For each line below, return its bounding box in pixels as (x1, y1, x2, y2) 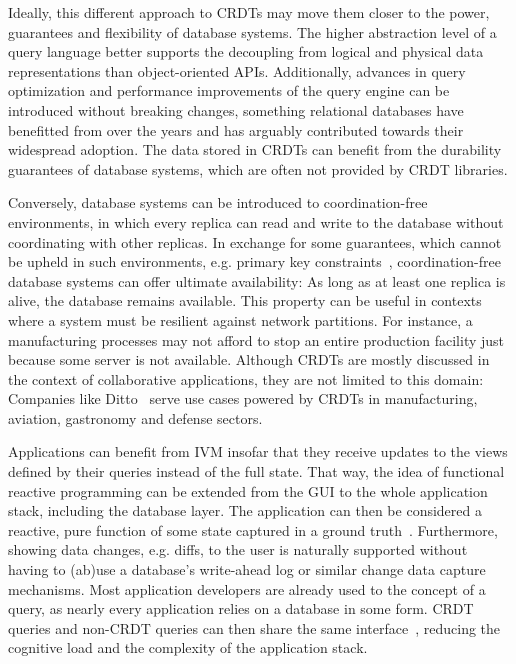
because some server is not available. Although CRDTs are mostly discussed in (8, 349, 490, 370)
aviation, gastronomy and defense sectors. (8, 407, 263, 428)
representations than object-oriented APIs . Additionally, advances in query (8, 60, 466, 81)
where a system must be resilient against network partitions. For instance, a (8, 309, 473, 330)
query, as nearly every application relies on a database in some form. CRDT (8, 598, 474, 619)
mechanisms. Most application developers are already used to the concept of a (8, 578, 486, 599)
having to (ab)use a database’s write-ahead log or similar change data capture (8, 559, 486, 580)
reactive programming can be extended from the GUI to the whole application (8, 480, 488, 501)
